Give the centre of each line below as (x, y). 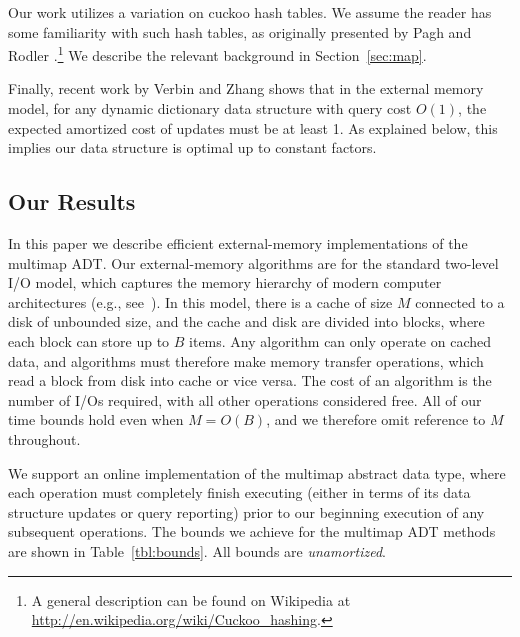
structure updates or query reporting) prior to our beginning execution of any (246, 511)
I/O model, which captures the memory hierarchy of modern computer (225, 282)
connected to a (460, 301)
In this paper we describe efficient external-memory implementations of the (238, 243)
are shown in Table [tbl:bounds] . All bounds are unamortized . (197, 550)
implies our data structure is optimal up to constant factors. (192, 147)
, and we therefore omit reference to (376, 419)
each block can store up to (89, 340)
